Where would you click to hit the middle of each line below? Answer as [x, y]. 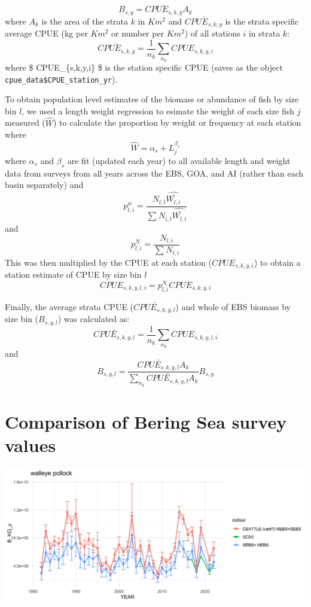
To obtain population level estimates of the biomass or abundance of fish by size [152, 99]
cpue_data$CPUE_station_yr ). [61, 79]
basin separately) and [44, 185]
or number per [138, 33]
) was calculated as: [94, 319]
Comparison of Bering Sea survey [146, 421]
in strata [264, 33]
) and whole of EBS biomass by [233, 306]
